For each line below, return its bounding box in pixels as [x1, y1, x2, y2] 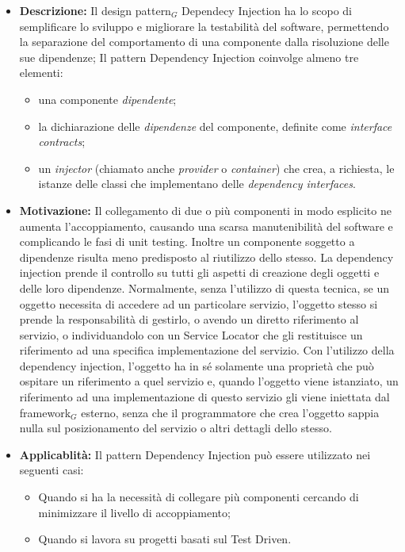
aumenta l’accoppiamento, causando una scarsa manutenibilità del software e [19, 217, 393, 234]
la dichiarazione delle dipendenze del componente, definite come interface [38, 117, 392, 134]
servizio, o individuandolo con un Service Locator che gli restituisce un [19, 326, 363, 343]
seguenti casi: [19, 462, 84, 478]
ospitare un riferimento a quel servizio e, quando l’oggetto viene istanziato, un [19, 373, 399, 389]
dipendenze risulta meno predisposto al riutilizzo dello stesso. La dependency [19, 248, 394, 265]
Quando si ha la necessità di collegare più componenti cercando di [38, 489, 359, 505]
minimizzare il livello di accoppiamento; [38, 504, 231, 520]
